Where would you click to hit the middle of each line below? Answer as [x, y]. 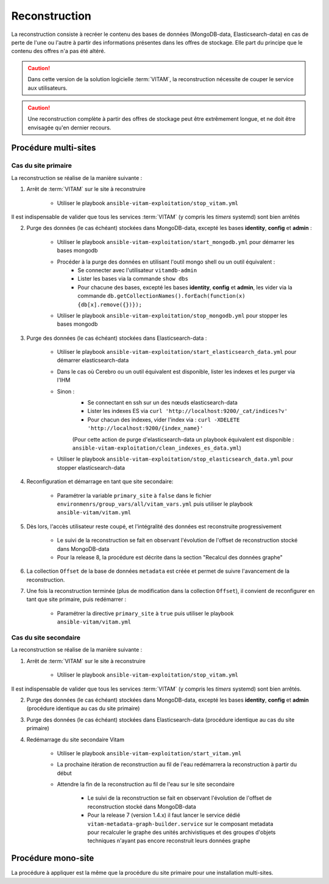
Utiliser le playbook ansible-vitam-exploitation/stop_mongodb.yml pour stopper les [172, 315]
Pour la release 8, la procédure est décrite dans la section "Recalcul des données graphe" [170, 557]
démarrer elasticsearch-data [93, 361]
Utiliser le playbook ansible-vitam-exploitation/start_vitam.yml [149, 753]
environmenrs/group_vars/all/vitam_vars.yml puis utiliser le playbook [155, 504]
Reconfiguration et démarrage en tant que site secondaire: [100, 481]
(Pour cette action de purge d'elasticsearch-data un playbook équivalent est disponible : [183, 439]
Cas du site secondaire [46, 638]
